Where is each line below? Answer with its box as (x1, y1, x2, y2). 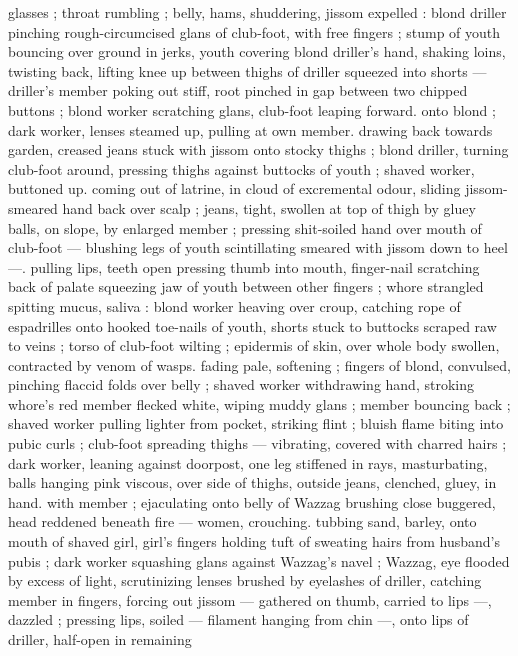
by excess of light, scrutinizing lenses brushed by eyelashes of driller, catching (8, 570, 482, 591)
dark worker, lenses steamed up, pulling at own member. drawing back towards (8, 119, 493, 140)
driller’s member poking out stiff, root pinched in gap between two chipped (8, 80, 468, 101)
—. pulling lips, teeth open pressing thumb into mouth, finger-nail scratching (8, 256, 480, 277)
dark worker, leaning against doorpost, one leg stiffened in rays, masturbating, (8, 452, 488, 473)
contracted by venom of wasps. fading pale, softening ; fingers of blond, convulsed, (8, 354, 511, 375)
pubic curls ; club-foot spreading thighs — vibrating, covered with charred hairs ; (8, 433, 507, 454)
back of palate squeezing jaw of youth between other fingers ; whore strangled (8, 276, 484, 297)
